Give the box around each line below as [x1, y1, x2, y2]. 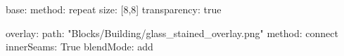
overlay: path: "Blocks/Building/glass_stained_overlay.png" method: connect [6, 25, 338, 40]
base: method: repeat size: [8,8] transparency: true [6, 2, 222, 16]
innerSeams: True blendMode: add [6, 39, 153, 54]
